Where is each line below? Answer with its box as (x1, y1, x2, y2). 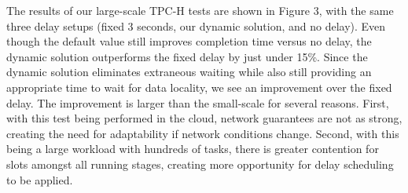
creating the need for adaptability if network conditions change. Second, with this (6, 125, 399, 141)
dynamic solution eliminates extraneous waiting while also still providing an (6, 64, 372, 80)
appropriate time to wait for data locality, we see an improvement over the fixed (6, 78, 392, 95)
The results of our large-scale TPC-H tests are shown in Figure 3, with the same (6, 2, 394, 18)
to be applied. (6, 171, 73, 188)
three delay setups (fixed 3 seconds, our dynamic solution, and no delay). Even (6, 17, 386, 34)
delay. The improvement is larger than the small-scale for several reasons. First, (6, 94, 389, 111)
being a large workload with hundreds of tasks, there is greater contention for (6, 140, 379, 157)
